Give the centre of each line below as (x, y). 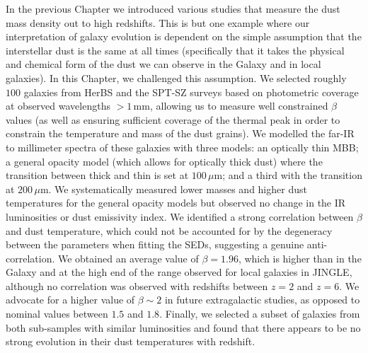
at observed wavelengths (58, 106)
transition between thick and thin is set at (97, 175)
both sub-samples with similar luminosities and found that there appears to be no (183, 327)
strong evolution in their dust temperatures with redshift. (131, 341)
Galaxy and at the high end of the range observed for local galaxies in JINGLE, (179, 272)
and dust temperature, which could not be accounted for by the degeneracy (169, 230)
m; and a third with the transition (288, 175)
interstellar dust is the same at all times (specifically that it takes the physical (175, 50)
